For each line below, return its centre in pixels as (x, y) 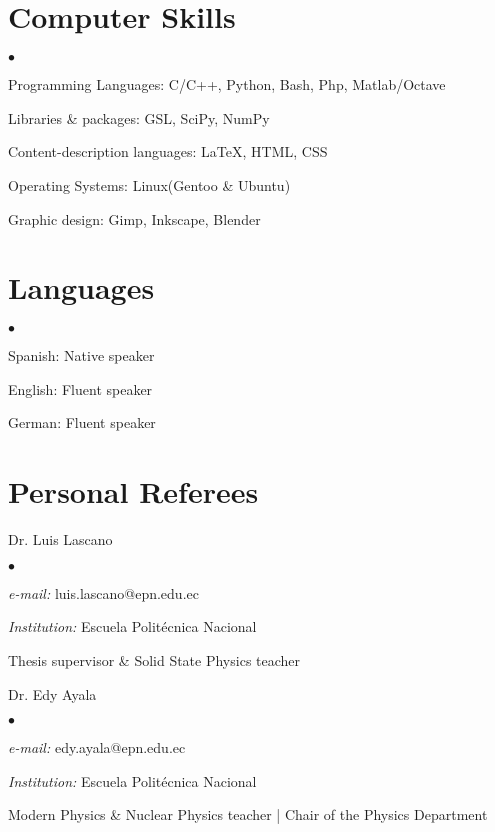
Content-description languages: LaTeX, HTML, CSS (168, 151)
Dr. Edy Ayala (52, 693)
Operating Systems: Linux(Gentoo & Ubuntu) (149, 184)
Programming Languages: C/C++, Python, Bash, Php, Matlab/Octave (227, 84)
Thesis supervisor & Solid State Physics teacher (154, 659)
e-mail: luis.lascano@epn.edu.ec (103, 592)
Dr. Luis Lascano (60, 539)
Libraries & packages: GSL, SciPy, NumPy (139, 117)
